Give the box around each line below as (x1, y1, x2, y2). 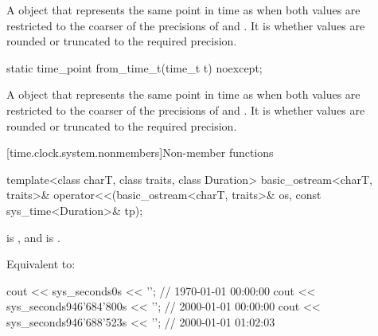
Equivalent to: (6, 256, 76, 272)
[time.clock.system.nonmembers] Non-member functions (6, 144, 274, 161)
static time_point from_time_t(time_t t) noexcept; (6, 59, 263, 76)
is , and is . (6, 229, 60, 245)
